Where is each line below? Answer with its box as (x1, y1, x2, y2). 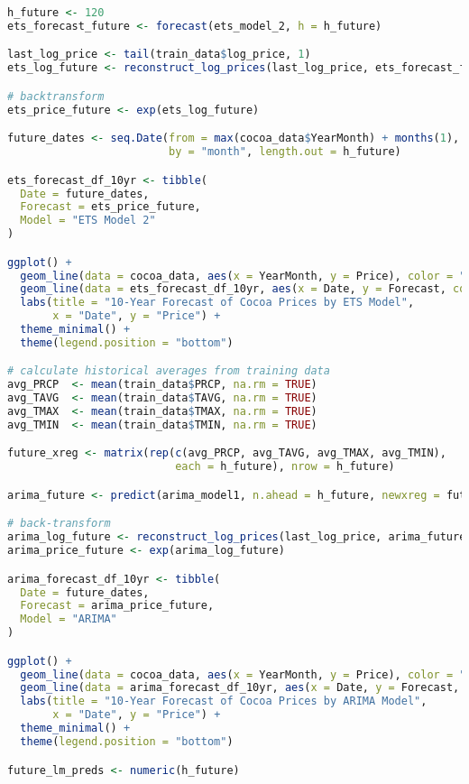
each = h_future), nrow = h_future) (175, 460, 395, 474)
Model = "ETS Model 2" (20, 214, 156, 227)
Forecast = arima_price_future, (20, 599, 215, 613)
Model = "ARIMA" (20, 613, 117, 626)
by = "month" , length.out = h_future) (168, 145, 401, 159)
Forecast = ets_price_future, (20, 200, 201, 214)
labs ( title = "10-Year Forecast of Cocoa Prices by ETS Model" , (20, 296, 415, 309)
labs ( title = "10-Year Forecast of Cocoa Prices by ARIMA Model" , (20, 695, 428, 708)
